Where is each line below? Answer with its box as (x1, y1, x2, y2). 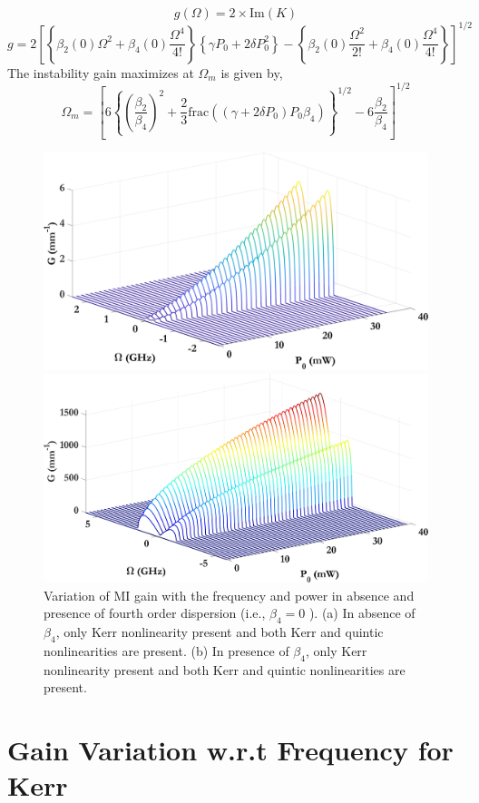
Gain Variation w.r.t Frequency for (7, 730, 454, 768)
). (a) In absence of (308, 603, 415, 622)
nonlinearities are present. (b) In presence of (44, 641, 289, 660)
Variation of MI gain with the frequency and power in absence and (44, 585, 415, 604)
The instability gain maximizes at (7, 63, 194, 82)
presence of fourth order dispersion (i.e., (44, 603, 266, 622)
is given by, (220, 63, 283, 82)
